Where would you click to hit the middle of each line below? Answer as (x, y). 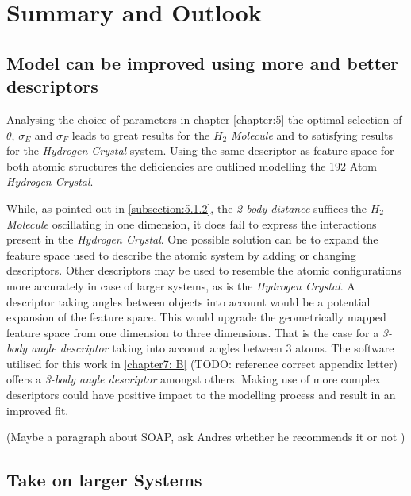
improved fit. (38, 410)
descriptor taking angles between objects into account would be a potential (188, 301)
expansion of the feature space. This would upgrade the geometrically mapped (196, 317)
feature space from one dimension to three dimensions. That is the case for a (193, 332)
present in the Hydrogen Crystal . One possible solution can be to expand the (192, 239)
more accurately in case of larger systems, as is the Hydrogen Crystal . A (181, 285)
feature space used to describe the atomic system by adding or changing (181, 254)
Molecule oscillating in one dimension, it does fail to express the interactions (192, 223)
